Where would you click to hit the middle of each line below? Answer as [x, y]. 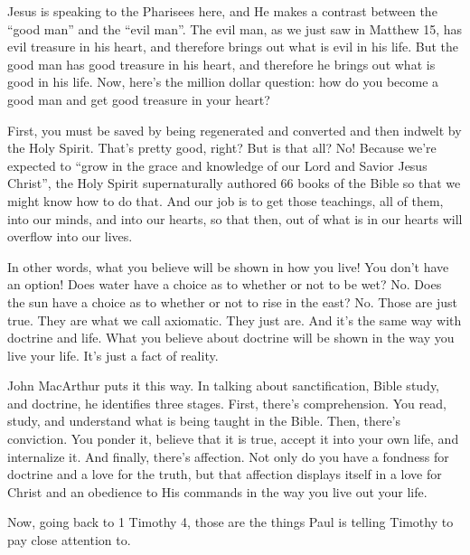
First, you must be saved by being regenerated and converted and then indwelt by [235, 130]
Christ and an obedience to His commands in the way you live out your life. [217, 491]
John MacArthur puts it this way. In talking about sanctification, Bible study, [224, 386]
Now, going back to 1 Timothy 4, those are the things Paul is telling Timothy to [230, 522]
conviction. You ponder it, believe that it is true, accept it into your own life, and [233, 439]
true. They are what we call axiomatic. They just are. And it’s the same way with [235, 320]
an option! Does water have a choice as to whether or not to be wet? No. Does [225, 284]
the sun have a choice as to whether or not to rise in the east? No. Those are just [232, 301]
